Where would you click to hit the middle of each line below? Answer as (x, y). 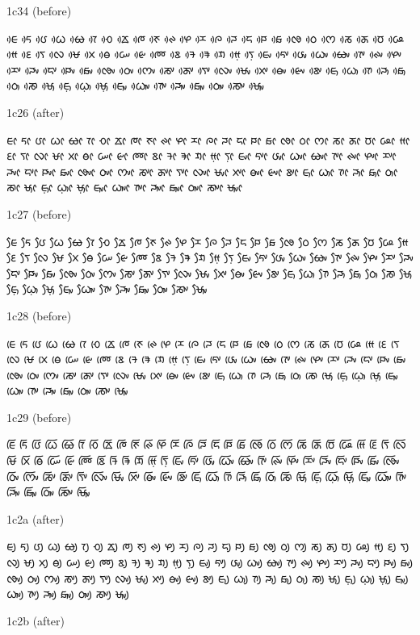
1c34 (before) (39, 10)
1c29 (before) (39, 417)
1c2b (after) (36, 620)
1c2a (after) (36, 518)
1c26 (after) (36, 112)
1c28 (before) (39, 315)
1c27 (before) (39, 213)
